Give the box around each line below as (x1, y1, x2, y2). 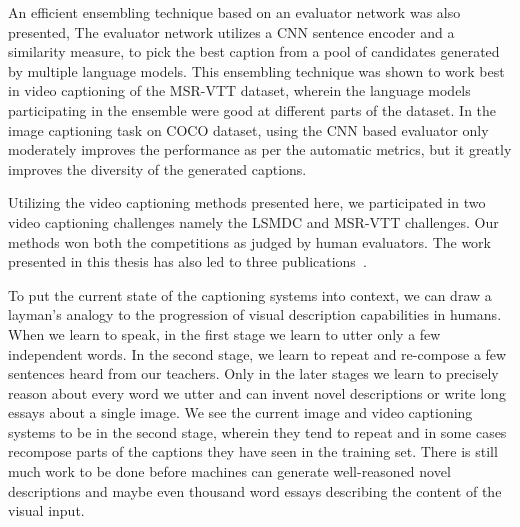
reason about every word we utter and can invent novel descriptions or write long (8, 382, 506, 403)
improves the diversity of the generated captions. (8, 158, 307, 179)
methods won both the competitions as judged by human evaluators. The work (8, 231, 491, 252)
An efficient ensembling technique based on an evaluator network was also (8, 2, 461, 22)
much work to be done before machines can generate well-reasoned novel (8, 461, 451, 482)
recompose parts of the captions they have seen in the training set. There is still (8, 441, 498, 462)
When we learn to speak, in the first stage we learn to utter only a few (8, 323, 441, 344)
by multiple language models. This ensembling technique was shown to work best (8, 60, 505, 81)
